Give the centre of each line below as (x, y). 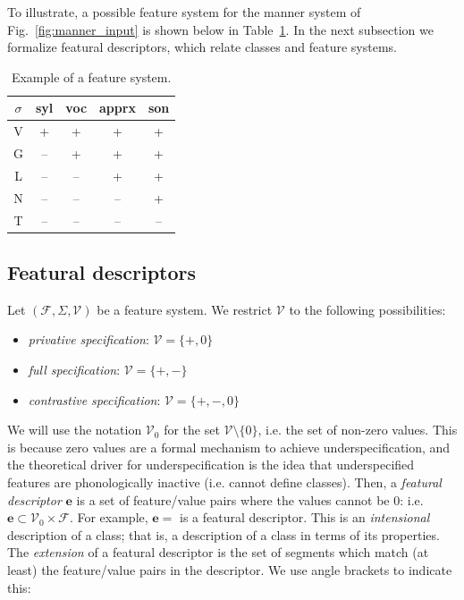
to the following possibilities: (367, 309)
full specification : (74, 370)
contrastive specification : (94, 399)
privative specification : (89, 339)
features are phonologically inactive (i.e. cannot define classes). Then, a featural (224, 482)
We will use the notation (75, 430)
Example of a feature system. (91, 76)
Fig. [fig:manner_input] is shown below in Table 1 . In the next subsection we (220, 29)
